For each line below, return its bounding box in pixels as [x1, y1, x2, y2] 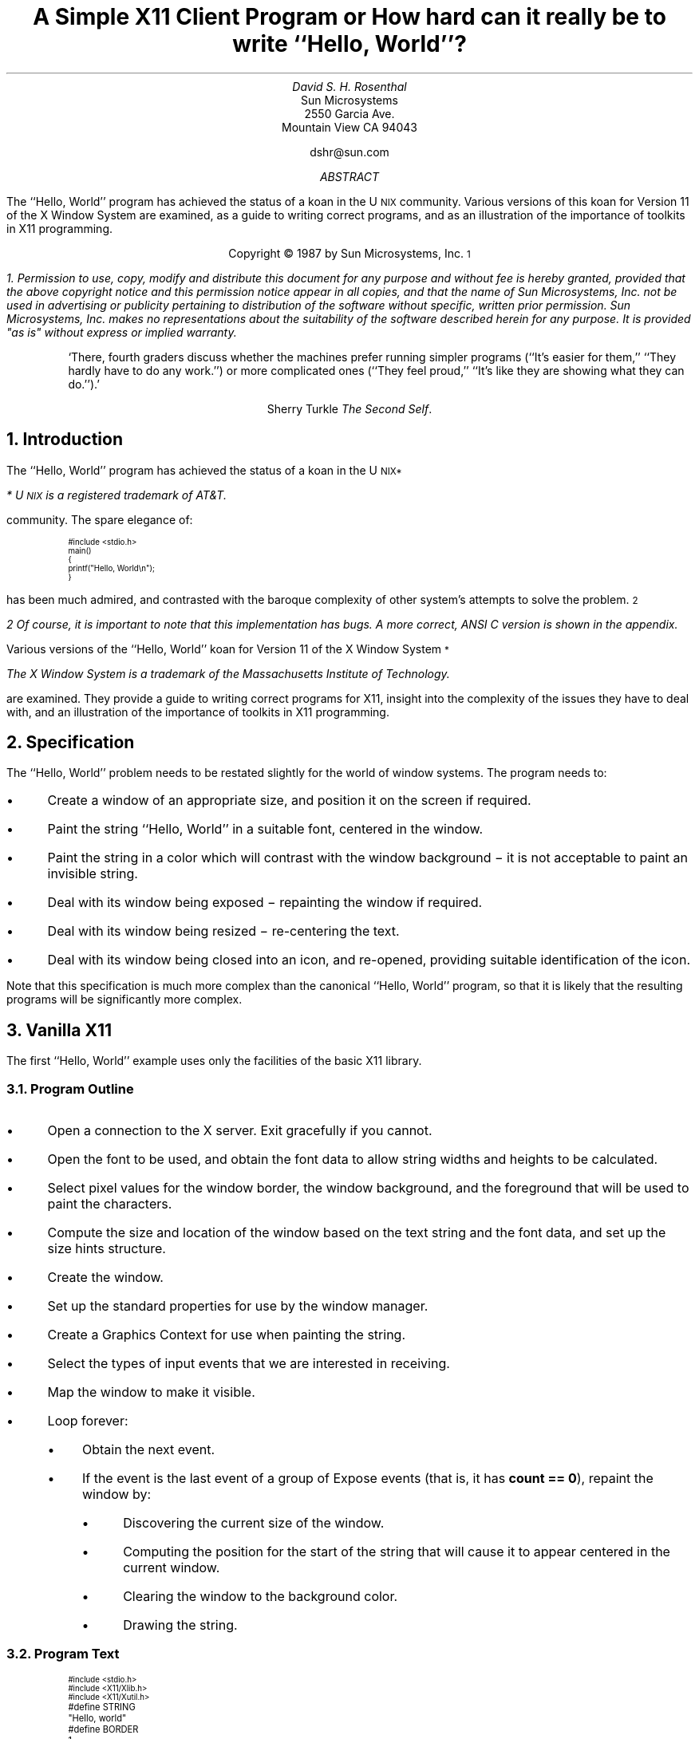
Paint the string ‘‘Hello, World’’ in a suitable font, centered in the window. [47, 821, 484, 838]
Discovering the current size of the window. [123, 1515, 385, 1532]
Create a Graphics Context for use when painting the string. [47, 1327, 406, 1343]
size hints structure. [47, 1240, 166, 1257]
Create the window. [47, 1269, 164, 1286]
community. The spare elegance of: [6, 512, 193, 526]
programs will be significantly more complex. [6, 992, 243, 1007]
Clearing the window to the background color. [123, 1588, 398, 1605]
